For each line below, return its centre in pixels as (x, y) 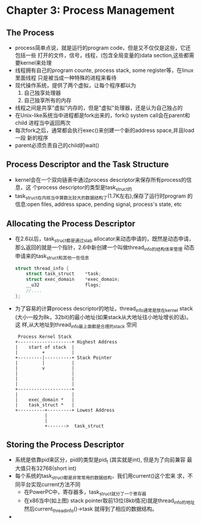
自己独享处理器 (42, 93)
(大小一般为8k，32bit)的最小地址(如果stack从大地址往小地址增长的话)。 (103, 317)
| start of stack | (45, 348)
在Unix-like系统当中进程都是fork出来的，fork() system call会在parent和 (102, 115)
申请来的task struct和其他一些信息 (52, 257)
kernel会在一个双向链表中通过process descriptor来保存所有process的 (101, 179)
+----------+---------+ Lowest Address (65, 411)
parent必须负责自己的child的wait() (57, 145)
